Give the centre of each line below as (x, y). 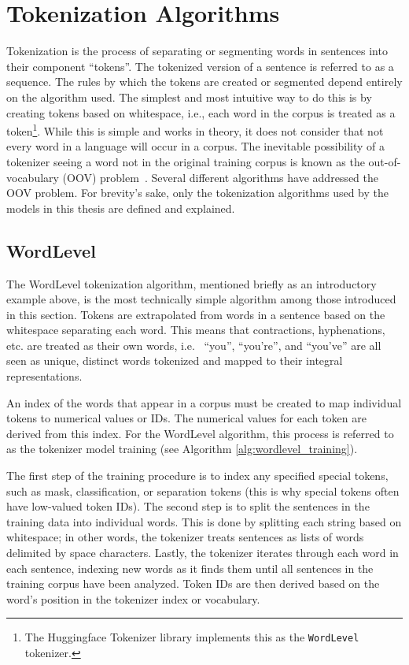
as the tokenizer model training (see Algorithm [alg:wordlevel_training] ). (182, 449)
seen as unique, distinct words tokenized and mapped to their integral (175, 360)
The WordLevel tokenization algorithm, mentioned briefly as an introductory (192, 283)
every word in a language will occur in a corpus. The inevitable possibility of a (196, 146)
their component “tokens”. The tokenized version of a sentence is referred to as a (200, 66)
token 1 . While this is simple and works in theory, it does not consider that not (195, 130)
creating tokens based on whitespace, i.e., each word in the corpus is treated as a (201, 112)
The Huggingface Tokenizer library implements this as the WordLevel (192, 637)
